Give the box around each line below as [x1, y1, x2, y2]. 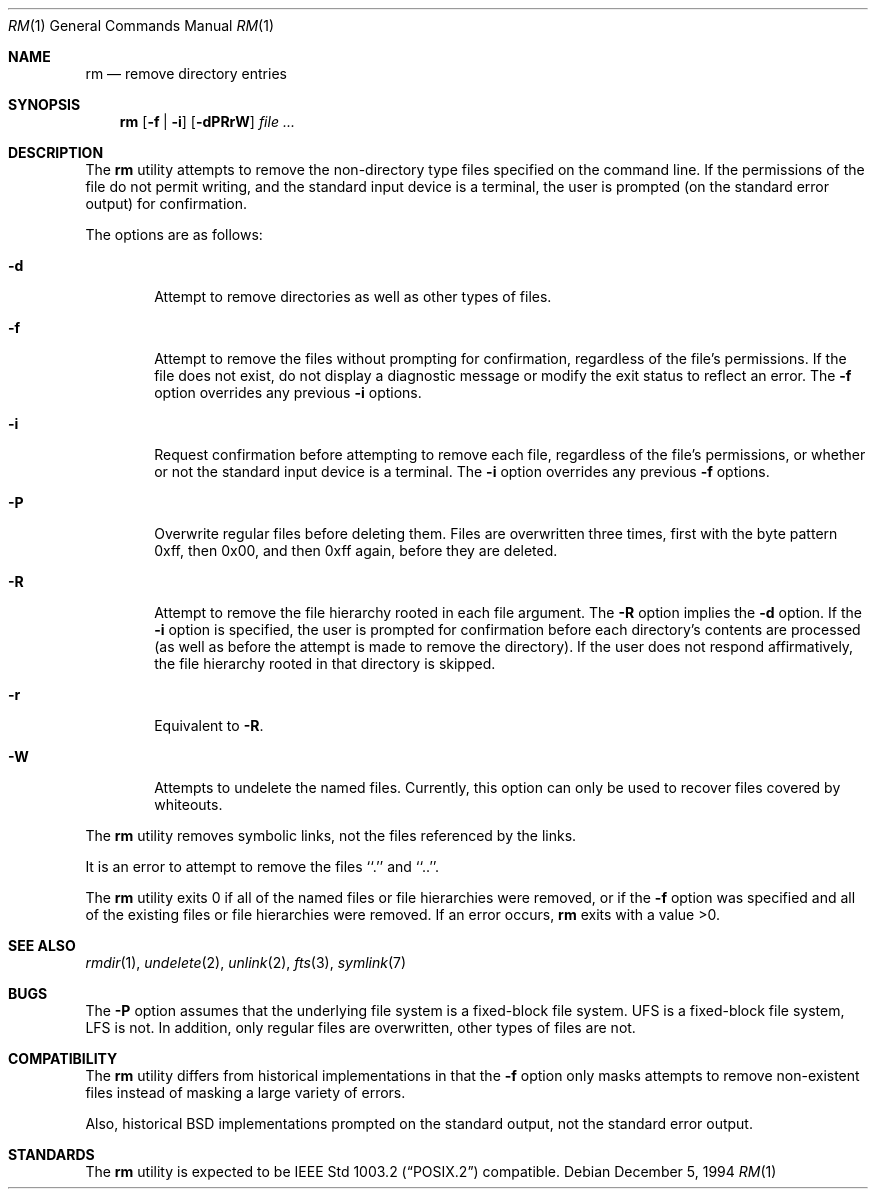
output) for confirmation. [85, 195, 248, 212]
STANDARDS [8, 1146, 95, 1163]
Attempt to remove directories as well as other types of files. [154, 288, 552, 305]
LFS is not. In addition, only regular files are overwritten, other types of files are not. [85, 1019, 636, 1036]
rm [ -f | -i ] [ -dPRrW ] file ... [119, 113, 295, 130]
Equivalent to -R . [154, 717, 264, 734]
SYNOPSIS [8, 96, 81, 113]
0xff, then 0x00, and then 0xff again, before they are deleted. [154, 542, 558, 559]
